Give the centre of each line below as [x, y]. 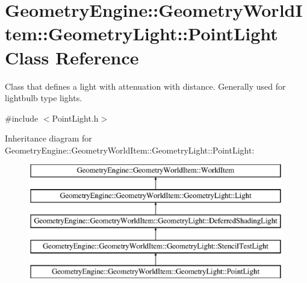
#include [22, 118]
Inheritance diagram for [48, 138]
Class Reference [72, 57]
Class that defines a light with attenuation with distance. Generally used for [145, 86]
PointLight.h [75, 118]
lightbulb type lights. [44, 98]
